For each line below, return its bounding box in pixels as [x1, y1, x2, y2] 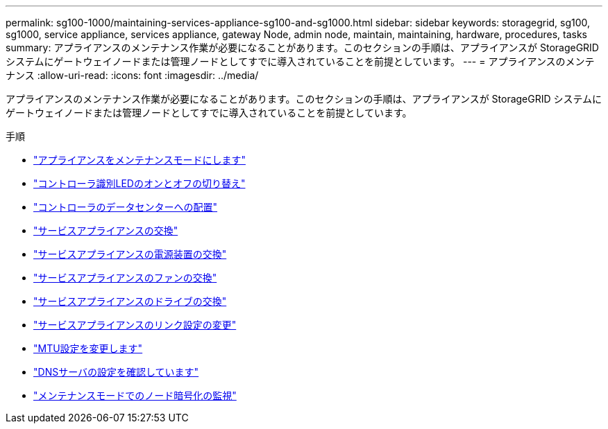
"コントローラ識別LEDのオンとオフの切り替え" [33, 177, 246, 189]
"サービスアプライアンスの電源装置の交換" [33, 248, 227, 260]
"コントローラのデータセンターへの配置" [33, 201, 218, 213]
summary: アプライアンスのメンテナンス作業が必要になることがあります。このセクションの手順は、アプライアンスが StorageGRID [6, 42, 599, 53]
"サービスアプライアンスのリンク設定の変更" [33, 319, 237, 331]
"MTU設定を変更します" [33, 342, 143, 354]
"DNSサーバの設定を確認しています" [33, 366, 199, 378]
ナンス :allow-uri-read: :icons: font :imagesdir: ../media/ [6, 69, 259, 81]
